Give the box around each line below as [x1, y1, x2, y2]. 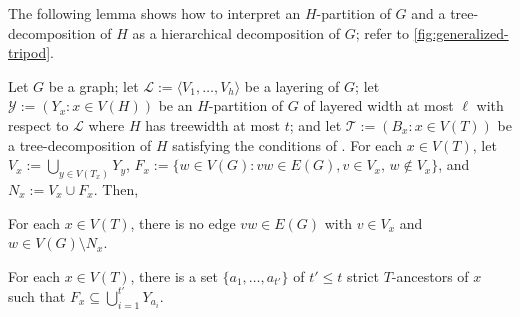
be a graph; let [48, 75, 139, 96]
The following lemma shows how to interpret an [8, 3, 301, 23]
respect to [8, 114, 69, 135]
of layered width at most [303, 95, 454, 116]
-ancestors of [391, 265, 469, 286]
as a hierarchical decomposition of [132, 22, 341, 43]
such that [8, 285, 66, 306]
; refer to [355, 22, 410, 43]
